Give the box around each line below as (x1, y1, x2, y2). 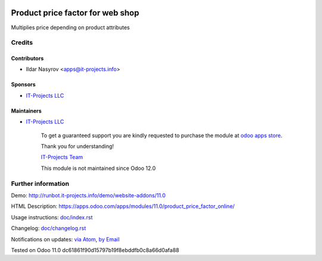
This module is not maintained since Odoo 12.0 (41, 164, 156, 172)
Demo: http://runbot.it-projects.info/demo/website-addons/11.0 (11, 191, 166, 199)
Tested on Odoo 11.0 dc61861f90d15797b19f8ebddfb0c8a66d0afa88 (11, 246, 179, 253)
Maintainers (11, 107, 42, 114)
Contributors (11, 55, 44, 62)
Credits (11, 39, 33, 47)
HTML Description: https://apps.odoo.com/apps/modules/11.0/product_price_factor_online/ (11, 203, 235, 210)
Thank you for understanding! (41, 143, 114, 150)
